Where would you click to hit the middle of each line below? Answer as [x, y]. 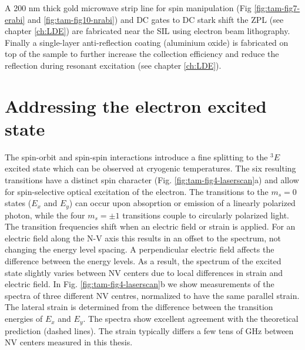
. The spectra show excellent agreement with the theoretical [191, 319]
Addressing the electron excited [136, 105]
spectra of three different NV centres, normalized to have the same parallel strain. [152, 295]
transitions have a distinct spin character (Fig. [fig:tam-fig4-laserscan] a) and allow [152, 180]
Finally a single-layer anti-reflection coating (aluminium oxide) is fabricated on [147, 42]
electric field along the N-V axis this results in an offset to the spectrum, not [143, 238]
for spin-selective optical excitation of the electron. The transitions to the [137, 191]
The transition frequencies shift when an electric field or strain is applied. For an [150, 226]
